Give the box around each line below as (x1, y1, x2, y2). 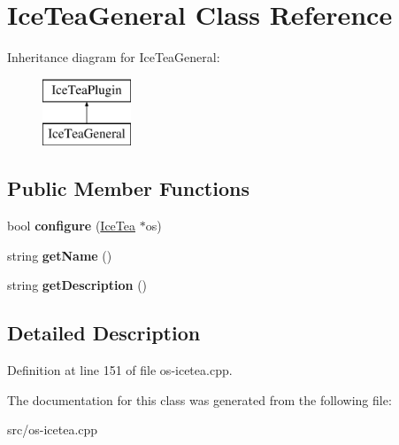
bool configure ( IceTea (7, 216, 135, 235)
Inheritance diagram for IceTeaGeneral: (7, 48, 220, 66)
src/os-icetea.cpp (7, 420, 98, 439)
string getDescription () (7, 276, 148, 294)
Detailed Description (7, 319, 201, 347)
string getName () (7, 246, 112, 264)
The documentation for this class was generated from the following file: (7, 390, 392, 409)
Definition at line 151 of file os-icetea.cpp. (7, 361, 233, 379)
